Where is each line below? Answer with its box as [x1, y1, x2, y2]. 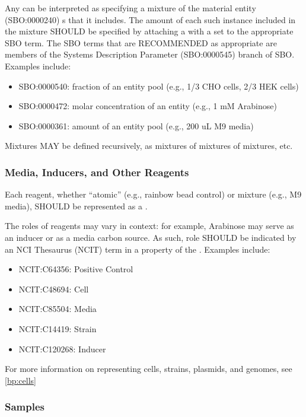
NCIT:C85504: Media [18, 303, 97, 315]
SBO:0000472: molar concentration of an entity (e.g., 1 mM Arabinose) [18, 100, 277, 112]
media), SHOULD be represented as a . [5, 199, 148, 212]
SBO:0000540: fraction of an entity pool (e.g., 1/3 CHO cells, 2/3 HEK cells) [18, 79, 299, 92]
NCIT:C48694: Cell [18, 282, 89, 295]
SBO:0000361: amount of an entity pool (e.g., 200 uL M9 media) [18, 119, 254, 132]
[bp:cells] [5, 374, 36, 386]
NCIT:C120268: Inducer [18, 342, 106, 355]
